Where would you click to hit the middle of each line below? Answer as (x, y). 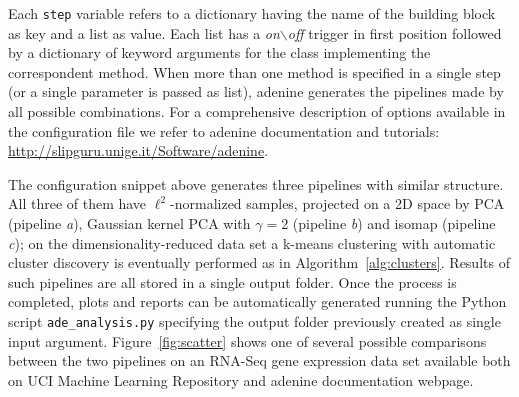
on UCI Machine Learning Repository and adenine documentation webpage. (241, 379)
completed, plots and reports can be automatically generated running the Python (257, 301)
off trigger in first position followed (394, 32)
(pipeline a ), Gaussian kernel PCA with (129, 223)
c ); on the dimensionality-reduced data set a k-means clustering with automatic (252, 242)
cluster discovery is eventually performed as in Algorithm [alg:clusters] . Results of (259, 262)
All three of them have (77, 203)
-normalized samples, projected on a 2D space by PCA (337, 203)
